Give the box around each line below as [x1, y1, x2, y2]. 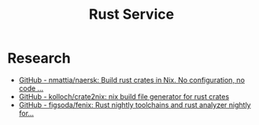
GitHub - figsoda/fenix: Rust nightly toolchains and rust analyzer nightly [18, 100, 251, 109]
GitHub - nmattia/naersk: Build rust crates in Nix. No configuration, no [18, 75, 246, 84]
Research [7, 49, 72, 67]
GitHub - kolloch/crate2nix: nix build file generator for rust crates [18, 91, 230, 101]
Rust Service [88, 5, 175, 23]
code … [18, 84, 44, 93]
